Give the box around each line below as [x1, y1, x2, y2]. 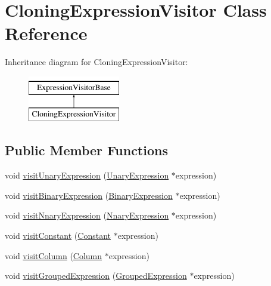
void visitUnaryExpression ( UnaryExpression [5, 169, 169, 182]
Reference [5, 21, 88, 45]
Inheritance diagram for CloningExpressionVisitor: [5, 56, 188, 68]
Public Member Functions [5, 141, 168, 159]
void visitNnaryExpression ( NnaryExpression [5, 209, 169, 222]
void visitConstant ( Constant [5, 229, 111, 242]
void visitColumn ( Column [5, 249, 102, 262]
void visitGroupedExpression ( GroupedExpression [5, 269, 187, 282]
